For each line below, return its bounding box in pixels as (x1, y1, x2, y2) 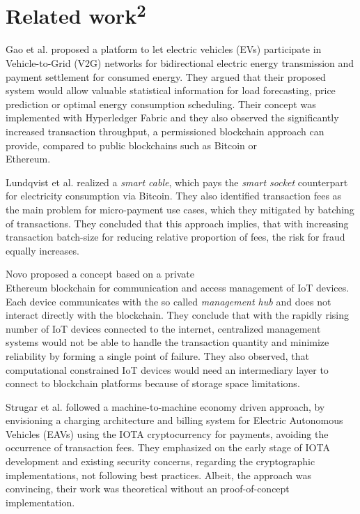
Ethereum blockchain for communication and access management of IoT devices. (6, 280, 350, 294)
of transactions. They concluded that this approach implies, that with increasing (6, 216, 349, 230)
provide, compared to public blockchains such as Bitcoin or (6, 137, 258, 152)
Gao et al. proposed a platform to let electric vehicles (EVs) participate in (6, 42, 322, 56)
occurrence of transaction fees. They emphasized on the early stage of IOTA (6, 440, 330, 455)
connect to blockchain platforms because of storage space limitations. (6, 376, 300, 391)
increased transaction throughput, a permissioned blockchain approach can (6, 124, 324, 139)
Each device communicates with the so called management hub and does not (6, 294, 331, 308)
